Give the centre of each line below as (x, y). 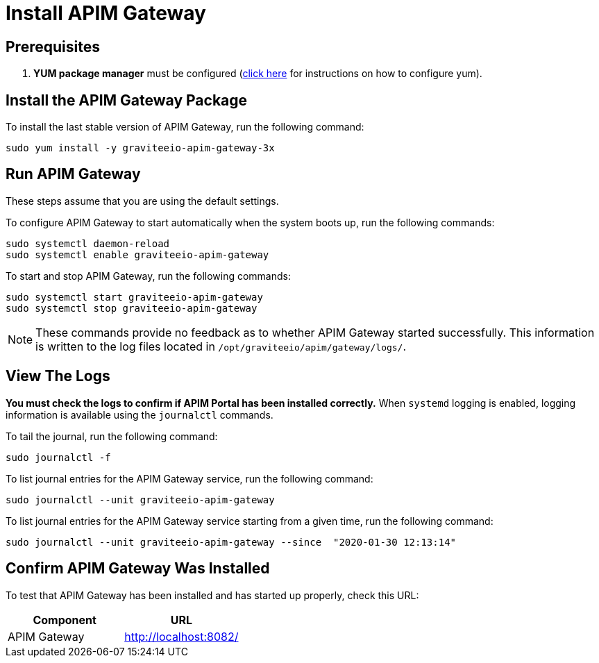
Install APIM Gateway (106, 13)
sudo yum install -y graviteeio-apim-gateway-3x (140, 148)
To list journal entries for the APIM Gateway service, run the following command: (189, 478)
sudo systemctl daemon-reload (88, 243)
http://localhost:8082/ (182, 636)
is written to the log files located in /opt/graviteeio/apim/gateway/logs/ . (221, 346)
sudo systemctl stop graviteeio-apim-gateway (132, 308)
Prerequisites (53, 47)
